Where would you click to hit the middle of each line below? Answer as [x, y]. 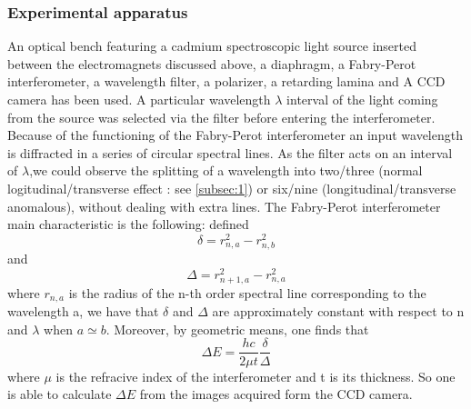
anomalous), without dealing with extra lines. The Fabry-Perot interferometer [224, 206]
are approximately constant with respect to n [338, 311]
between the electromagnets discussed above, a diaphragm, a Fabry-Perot [212, 63]
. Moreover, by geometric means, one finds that [237, 329]
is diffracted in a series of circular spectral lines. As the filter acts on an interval [230, 152]
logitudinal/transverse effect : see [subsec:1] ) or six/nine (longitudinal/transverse [232, 188]
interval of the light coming [362, 99]
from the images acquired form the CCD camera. [276, 394]
